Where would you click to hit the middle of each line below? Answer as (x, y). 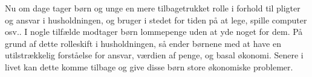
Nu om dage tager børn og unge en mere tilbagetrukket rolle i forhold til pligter (153, 8)
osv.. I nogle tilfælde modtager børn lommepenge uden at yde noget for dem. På (154, 32)
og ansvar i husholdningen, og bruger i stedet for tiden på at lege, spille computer (156, 20)
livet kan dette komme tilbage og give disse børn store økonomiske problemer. (149, 66)
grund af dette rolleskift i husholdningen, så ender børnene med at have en (143, 43)
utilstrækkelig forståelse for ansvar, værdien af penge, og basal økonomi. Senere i (154, 55)
